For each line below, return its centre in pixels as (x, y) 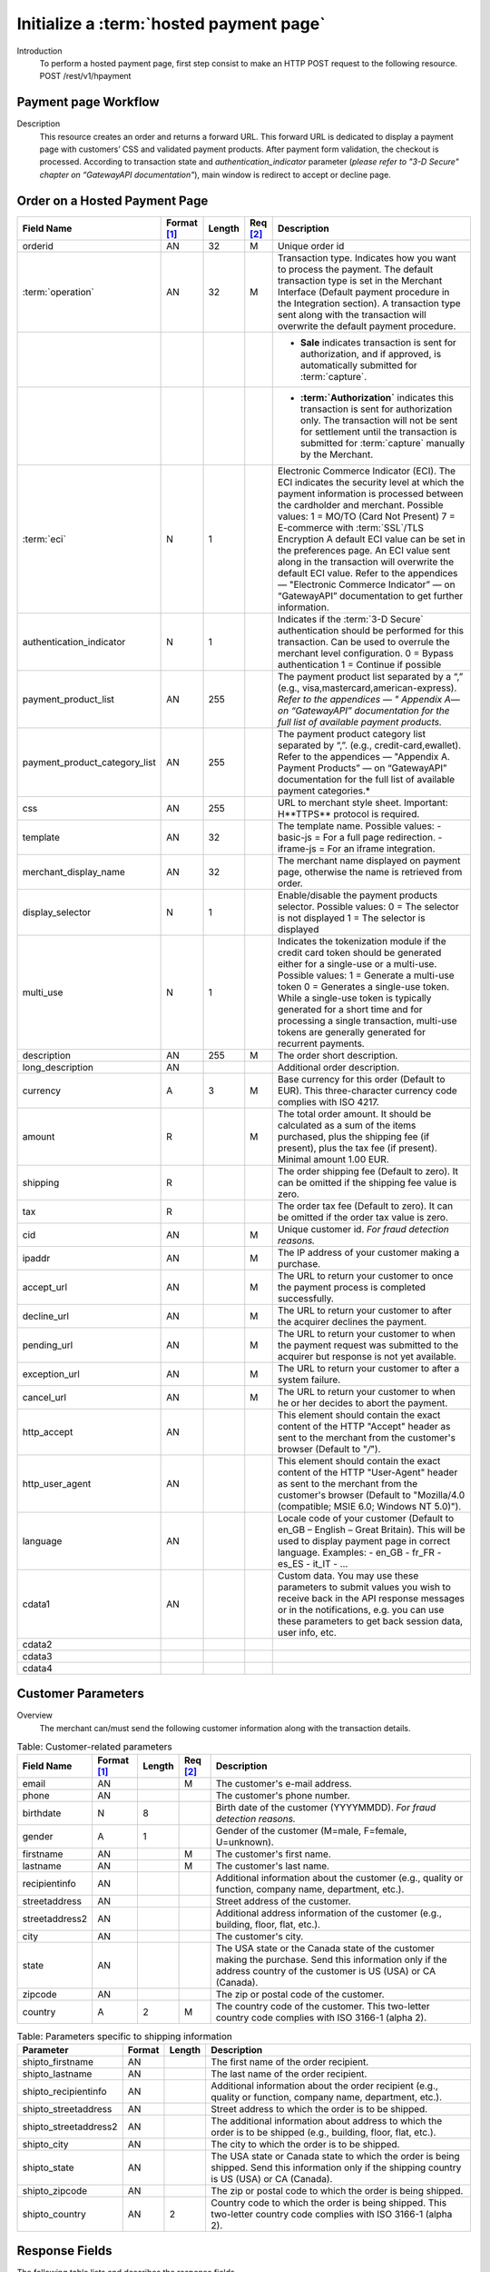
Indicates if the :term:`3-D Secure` (350, 619)
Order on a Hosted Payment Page (113, 200)
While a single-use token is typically (354, 998)
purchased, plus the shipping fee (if (353, 1136)
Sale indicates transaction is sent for (378, 343)
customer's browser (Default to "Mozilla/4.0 (371, 1495)
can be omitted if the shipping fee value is (367, 1182)
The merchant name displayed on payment (369, 861)
